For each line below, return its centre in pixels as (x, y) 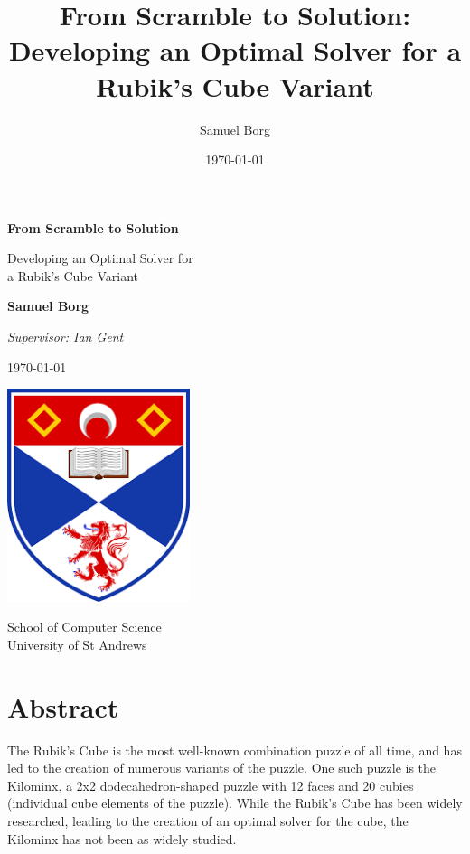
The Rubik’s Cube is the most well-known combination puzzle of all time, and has (235, 750)
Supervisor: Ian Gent (66, 337)
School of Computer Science (85, 627)
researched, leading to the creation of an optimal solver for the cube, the (208, 821)
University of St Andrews (77, 644)
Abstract (63, 706)
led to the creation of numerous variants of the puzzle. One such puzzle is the (222, 768)
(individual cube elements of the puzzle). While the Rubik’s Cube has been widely (235, 803)
